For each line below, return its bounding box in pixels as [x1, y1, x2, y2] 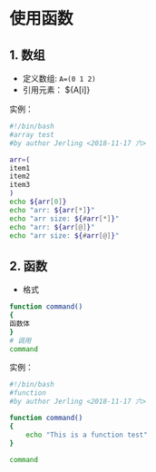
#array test [9, 130, 54, 139]
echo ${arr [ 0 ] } [9, 197, 67, 206]
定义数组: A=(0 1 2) [22, 74, 97, 84]
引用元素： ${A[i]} [22, 84, 91, 95]
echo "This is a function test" [25, 430, 148, 439]
